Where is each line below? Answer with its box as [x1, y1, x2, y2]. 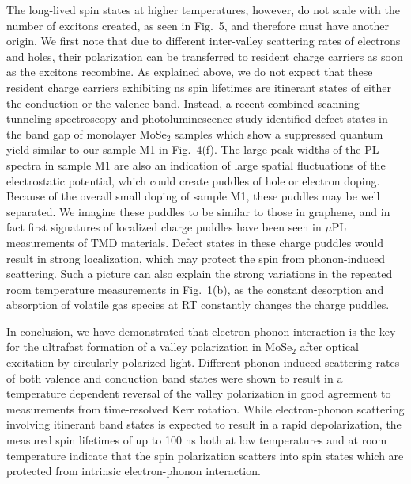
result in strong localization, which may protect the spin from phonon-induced [6, 250, 386, 266]
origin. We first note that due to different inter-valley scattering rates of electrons [6, 32, 401, 49]
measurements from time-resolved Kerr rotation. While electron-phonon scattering [6, 400, 405, 417]
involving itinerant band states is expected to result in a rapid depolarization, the [6, 416, 402, 433]
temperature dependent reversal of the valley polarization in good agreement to [6, 385, 391, 402]
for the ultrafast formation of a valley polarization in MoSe [6, 338, 292, 355]
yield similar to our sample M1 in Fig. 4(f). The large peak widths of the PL [6, 141, 379, 158]
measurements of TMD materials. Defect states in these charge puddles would [6, 234, 383, 250]
